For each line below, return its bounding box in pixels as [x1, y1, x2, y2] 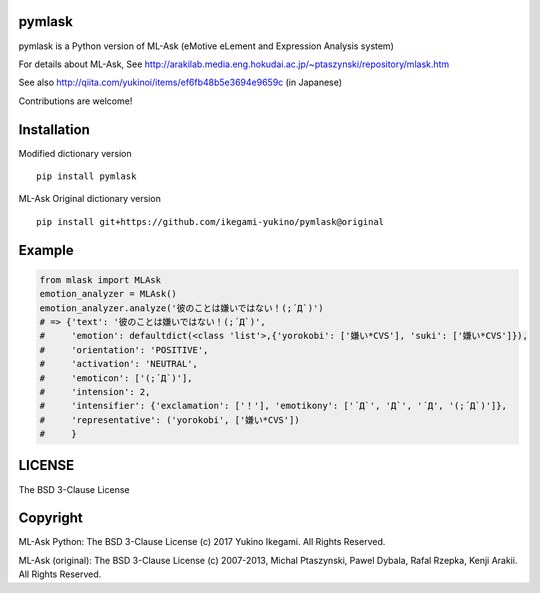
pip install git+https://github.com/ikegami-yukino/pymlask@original [36, 216, 385, 227]
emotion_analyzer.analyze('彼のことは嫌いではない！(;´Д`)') [39, 302, 324, 314]
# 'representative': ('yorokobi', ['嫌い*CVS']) [39, 414, 300, 425]
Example [18, 241, 74, 259]
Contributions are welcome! [18, 95, 133, 107]
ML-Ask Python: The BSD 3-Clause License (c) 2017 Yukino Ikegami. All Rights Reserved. [18, 536, 386, 548]
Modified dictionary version [18, 147, 132, 159]
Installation [18, 121, 90, 138]
